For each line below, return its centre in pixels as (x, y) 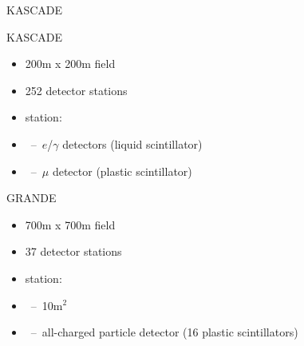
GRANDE (32, 198)
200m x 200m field (70, 64)
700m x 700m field (70, 224)
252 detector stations (76, 90)
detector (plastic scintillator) (122, 171)
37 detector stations (73, 251)
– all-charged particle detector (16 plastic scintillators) (164, 332)
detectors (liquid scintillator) (132, 143)
